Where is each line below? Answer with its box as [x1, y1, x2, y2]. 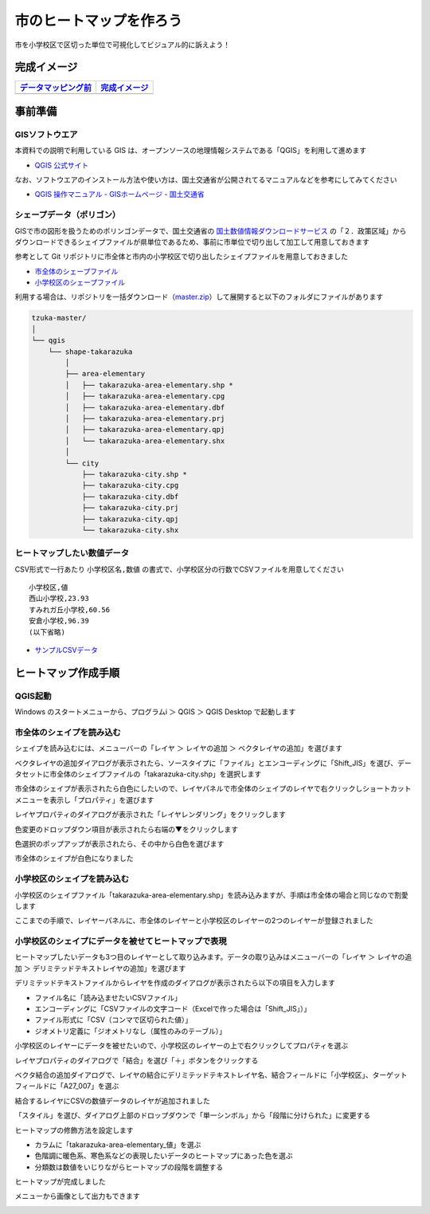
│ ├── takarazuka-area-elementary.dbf [64, 403, 225, 412]
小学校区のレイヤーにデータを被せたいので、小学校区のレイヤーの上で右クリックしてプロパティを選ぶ [14, 1041, 349, 1051]
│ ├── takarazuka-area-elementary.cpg [64, 391, 225, 401]
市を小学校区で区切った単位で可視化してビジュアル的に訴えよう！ [14, 40, 231, 49]
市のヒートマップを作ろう [14, 12, 183, 29]
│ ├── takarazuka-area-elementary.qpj [64, 425, 225, 434]
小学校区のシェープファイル [34, 277, 126, 287]
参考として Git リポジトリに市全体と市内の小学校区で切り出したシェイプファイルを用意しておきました [14, 252, 349, 261]
